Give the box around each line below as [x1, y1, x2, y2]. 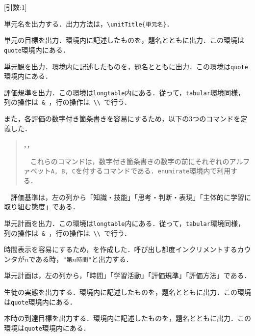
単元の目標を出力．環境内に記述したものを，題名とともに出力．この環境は [4, 35, 244, 45]
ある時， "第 [35, 253, 73, 264]
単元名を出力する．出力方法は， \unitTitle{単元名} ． [4, 18, 174, 28]
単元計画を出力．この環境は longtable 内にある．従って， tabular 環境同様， [4, 218, 245, 228]
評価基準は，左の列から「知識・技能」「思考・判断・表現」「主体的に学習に [10, 192, 251, 202]
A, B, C [51, 168, 76, 175]
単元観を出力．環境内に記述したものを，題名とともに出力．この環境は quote [4, 61, 248, 71]
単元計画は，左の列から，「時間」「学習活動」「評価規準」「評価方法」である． [4, 270, 251, 280]
